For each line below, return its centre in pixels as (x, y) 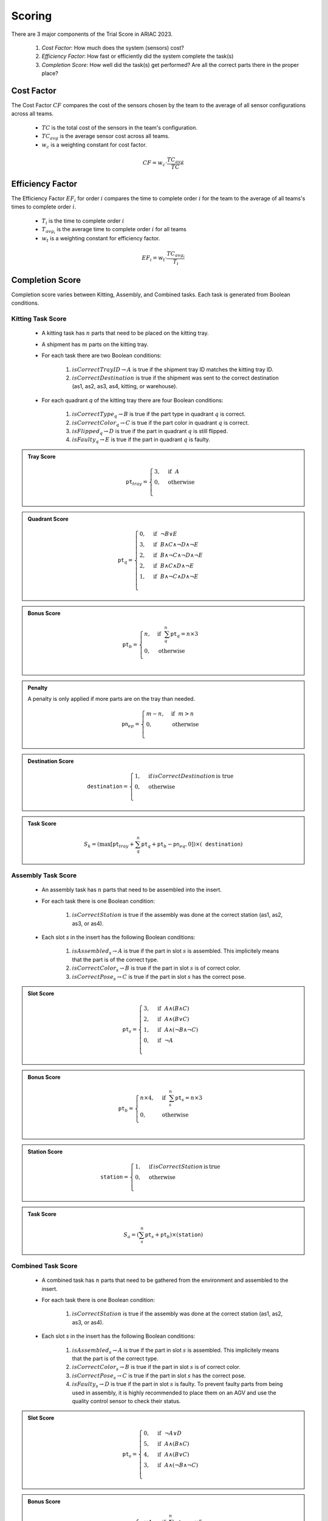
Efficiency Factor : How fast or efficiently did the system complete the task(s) (138, 56)
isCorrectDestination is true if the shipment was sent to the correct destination (176, 378)
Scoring (32, 16)
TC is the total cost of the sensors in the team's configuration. (119, 127)
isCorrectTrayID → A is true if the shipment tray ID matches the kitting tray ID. (173, 369)
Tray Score (42, 456)
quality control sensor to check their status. (126, 1401)
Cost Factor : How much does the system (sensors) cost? (113, 47)
